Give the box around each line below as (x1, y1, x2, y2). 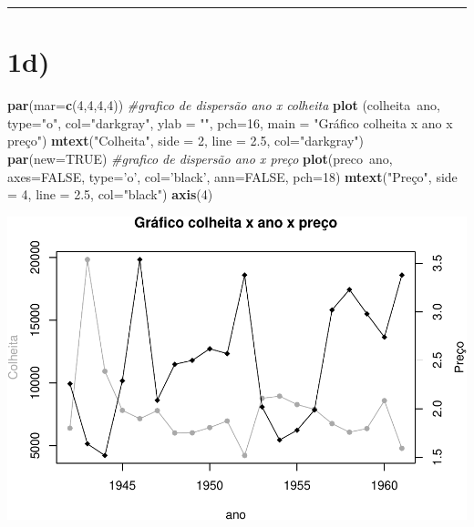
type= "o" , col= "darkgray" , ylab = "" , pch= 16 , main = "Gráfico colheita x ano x (7, 113, 453, 132)
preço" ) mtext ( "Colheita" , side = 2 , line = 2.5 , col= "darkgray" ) (7, 131, 365, 150)
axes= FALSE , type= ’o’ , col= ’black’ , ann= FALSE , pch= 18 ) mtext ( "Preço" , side (7, 167, 458, 186)
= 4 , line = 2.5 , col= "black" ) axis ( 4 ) (7, 185, 213, 204)
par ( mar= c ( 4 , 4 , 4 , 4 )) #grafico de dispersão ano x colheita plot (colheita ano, (7, 96, 440, 115)
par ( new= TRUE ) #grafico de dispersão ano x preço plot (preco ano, (7, 148, 393, 167)
